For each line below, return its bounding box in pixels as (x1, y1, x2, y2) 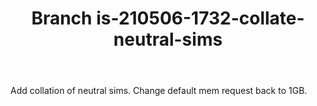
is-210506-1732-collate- (96, 7, 305, 30)
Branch (31, 7, 93, 30)
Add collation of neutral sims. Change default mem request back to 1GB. (10, 85, 308, 97)
